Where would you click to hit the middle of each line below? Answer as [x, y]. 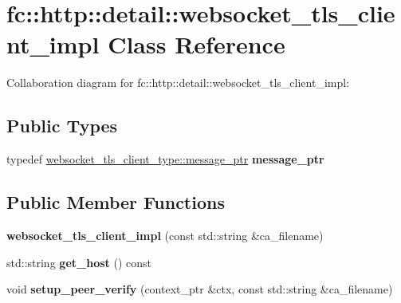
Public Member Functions [116, 202]
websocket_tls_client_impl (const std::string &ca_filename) [165, 235]
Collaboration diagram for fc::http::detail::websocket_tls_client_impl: [178, 83]
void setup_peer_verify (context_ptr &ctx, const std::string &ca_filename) [200, 289]
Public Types [62, 126]
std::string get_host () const [79, 262]
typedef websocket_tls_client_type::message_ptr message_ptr [165, 159]
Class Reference [197, 44]
